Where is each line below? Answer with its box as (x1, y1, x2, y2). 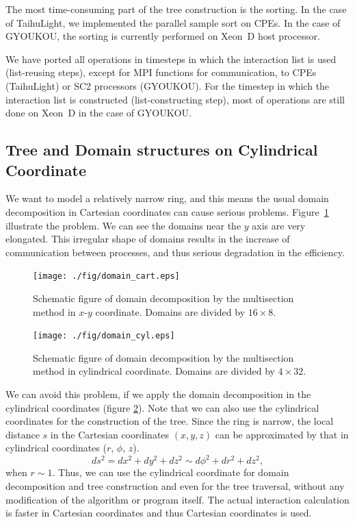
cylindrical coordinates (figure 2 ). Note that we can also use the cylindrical (5, 400, 319, 414)
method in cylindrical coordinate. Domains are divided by (33, 364, 275, 378)
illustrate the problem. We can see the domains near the (5, 218, 241, 232)
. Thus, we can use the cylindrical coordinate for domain (52, 465, 289, 480)
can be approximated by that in (215, 427, 349, 441)
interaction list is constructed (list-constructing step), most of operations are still (5, 92, 345, 106)
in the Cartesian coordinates (50, 427, 170, 441)
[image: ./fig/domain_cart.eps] (33, 271, 180, 282)
